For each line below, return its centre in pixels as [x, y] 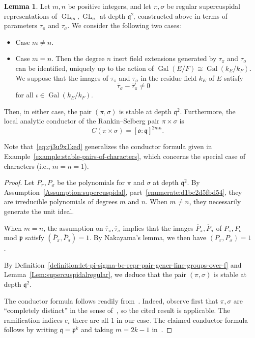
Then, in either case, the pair [48, 111]
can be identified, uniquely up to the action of [85, 68]
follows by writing [31, 329]
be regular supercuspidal [203, 6]
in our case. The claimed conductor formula [182, 320]
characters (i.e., [27, 166]
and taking [97, 329]
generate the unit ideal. [39, 211]
